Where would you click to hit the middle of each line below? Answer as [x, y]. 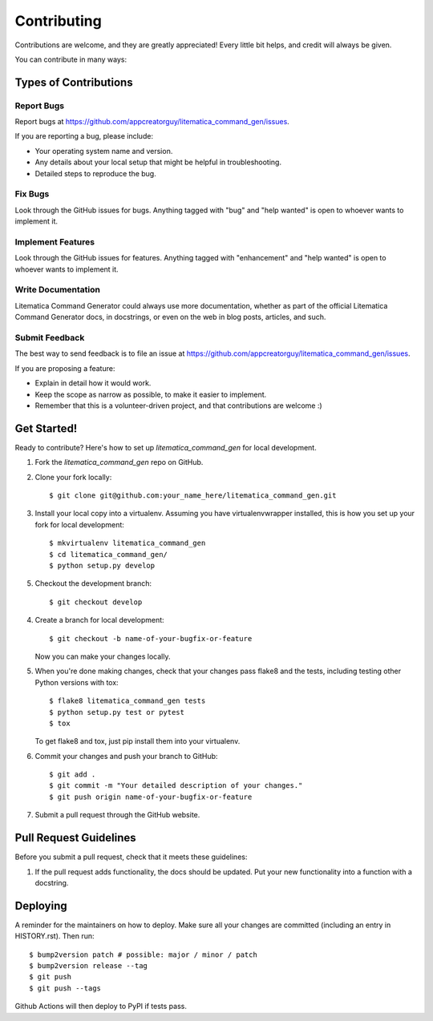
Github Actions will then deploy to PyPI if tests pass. [101, 1007]
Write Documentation [57, 290]
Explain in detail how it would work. [93, 383]
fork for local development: [79, 524]
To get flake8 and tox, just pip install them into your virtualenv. [138, 741]
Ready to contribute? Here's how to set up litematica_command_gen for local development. [166, 447]
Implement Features [55, 242]
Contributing [58, 21]
